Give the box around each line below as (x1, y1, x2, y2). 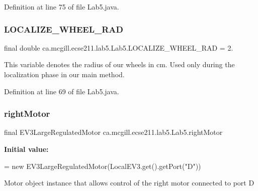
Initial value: (4, 144, 49, 154)
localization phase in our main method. (4, 69, 125, 79)
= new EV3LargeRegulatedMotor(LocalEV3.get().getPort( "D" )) (4, 160, 201, 171)
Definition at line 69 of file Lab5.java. (4, 86, 119, 96)
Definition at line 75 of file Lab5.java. (4, 2, 119, 12)
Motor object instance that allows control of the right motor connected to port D (4, 177, 254, 188)
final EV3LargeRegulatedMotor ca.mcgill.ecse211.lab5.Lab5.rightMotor (4, 127, 223, 137)
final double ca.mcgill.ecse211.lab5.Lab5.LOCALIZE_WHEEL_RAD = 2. (4, 42, 233, 53)
